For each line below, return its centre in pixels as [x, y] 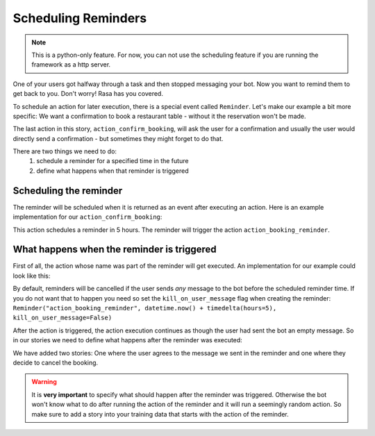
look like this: [32, 276]
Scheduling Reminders [80, 18]
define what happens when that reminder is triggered [112, 171]
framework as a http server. [71, 65]
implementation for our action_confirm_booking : [87, 217]
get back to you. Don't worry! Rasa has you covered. [88, 94]
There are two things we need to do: [65, 151]
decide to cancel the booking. [56, 362]
